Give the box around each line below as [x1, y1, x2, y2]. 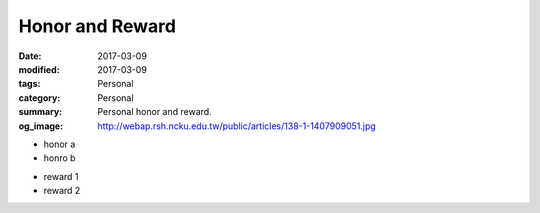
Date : [18, 50, 42, 62]
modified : [18, 63, 60, 75]
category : [18, 91, 61, 104]
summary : [18, 106, 63, 118]
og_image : [18, 120, 64, 132]
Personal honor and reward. [97, 106, 212, 118]
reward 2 [43, 185, 81, 197]
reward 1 [43, 170, 79, 182]
